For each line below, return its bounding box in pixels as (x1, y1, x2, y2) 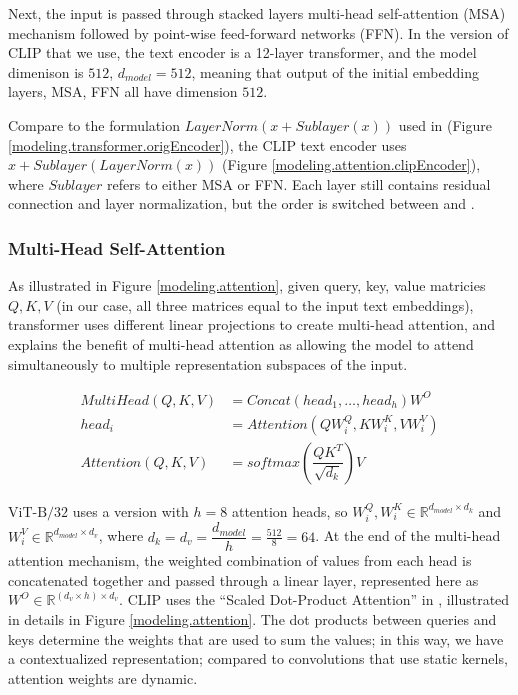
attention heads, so (231, 500, 348, 521)
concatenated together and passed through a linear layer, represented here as (8, 569, 479, 590)
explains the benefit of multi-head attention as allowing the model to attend (8, 333, 474, 354)
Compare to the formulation (8, 114, 180, 135)
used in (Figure (398, 114, 492, 135)
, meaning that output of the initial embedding (191, 61, 479, 82)
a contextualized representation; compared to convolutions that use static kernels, (8, 648, 508, 669)
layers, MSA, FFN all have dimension (8, 81, 238, 102)
